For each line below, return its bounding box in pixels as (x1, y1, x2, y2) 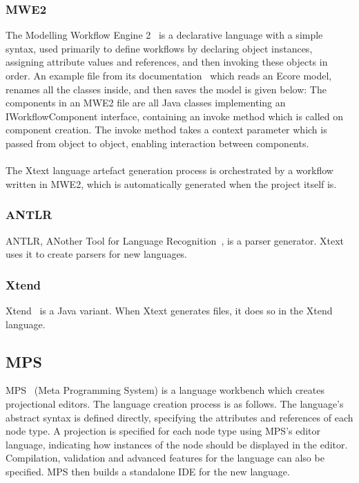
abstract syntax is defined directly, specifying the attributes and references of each (6, 410, 353, 424)
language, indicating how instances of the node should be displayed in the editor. (6, 437, 348, 451)
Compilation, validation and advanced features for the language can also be (6, 451, 324, 465)
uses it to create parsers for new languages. (6, 247, 188, 261)
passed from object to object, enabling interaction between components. (6, 135, 309, 150)
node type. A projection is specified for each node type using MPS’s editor (6, 424, 321, 438)
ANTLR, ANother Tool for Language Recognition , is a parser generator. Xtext (6, 233, 345, 247)
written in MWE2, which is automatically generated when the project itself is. (6, 176, 337, 191)
